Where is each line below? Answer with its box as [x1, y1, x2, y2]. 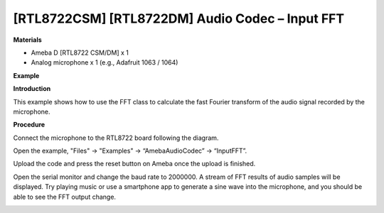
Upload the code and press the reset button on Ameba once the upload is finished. [13, 160, 256, 168]
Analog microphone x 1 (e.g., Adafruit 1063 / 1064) [31, 58, 178, 67]
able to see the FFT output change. [13, 192, 117, 201]
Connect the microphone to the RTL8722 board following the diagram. [13, 133, 219, 142]
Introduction [13, 84, 51, 93]
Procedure [13, 121, 46, 129]
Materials [13, 35, 42, 44]
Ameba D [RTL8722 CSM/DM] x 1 [31, 48, 129, 57]
